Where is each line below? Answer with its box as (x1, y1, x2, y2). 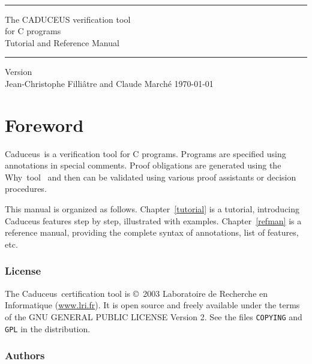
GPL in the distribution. (5, 322, 91, 335)
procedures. (5, 182, 47, 195)
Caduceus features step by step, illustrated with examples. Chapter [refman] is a (5, 214, 302, 227)
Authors (5, 348, 45, 363)
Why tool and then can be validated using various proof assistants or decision (5, 170, 296, 183)
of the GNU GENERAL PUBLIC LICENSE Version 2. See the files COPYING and (5, 310, 302, 323)
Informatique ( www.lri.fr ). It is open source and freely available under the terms (5, 299, 300, 311)
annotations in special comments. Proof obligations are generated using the (5, 159, 281, 172)
